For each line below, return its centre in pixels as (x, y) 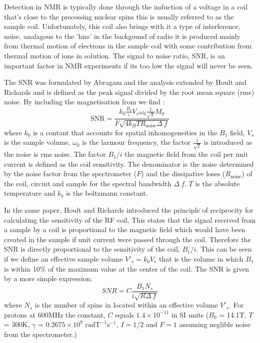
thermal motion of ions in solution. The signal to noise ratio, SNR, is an (114, 55)
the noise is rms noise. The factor (55, 154)
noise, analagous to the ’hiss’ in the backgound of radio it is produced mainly (122, 36)
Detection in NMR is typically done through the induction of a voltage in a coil (126, 6)
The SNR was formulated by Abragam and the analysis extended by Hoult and (125, 82)
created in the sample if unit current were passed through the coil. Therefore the (127, 239)
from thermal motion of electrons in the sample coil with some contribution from (128, 46)
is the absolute (217, 183)
